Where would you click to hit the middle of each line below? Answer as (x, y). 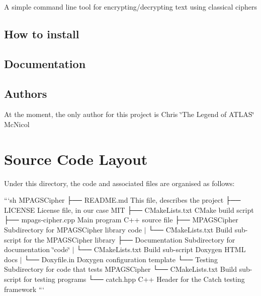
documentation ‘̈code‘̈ (37, 249)
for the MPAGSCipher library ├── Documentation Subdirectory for (129, 239)
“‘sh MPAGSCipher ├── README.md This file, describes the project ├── (122, 200)
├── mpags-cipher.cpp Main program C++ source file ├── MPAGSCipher (121, 220)
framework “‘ (24, 289)
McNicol (17, 124)
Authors (26, 93)
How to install (42, 34)
